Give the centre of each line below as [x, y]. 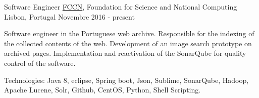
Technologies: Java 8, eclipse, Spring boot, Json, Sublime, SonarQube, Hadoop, [126, 80]
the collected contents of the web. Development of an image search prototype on [128, 43]
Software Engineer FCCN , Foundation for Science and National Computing [121, 7]
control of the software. [40, 63]
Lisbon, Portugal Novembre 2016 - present [69, 16]
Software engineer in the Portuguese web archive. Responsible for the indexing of [129, 33]
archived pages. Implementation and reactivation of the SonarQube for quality [125, 53]
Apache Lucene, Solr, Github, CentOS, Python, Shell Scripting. [102, 90]
